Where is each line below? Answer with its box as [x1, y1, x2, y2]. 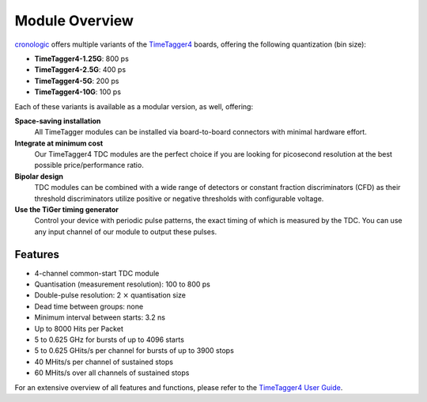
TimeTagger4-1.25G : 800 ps [34, 54, 130, 63]
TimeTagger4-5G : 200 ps [34, 76, 119, 85]
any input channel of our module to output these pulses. [34, 226, 217, 237]
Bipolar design [14, 171, 63, 181]
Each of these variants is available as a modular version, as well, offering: [14, 101, 253, 111]
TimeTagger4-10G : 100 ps [34, 87, 122, 97]
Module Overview [14, 12, 134, 29]
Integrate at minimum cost [14, 138, 104, 148]
